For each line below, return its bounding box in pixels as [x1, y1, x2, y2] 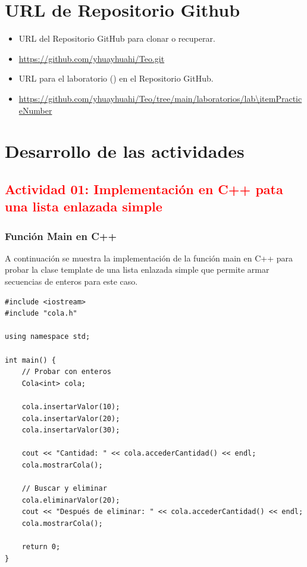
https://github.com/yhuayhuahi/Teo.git [18, 52, 165, 64]
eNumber [18, 104, 52, 116]
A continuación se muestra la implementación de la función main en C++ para [5, 251, 293, 264]
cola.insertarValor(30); [21, 426, 120, 435]
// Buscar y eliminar [21, 484, 107, 493]
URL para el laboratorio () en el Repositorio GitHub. [18, 72, 214, 85]
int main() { [5, 356, 56, 364]
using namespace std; [5, 332, 90, 341]
